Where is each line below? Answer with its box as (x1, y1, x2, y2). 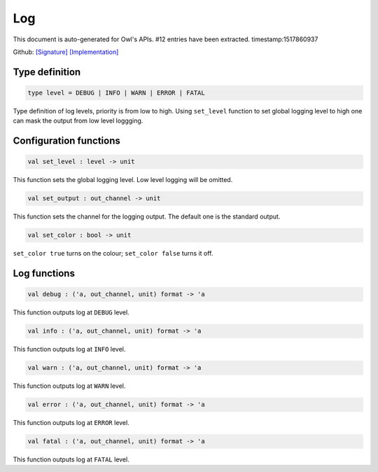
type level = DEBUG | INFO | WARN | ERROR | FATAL (27, 88, 206, 97)
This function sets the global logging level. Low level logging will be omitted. (13, 176, 233, 184)
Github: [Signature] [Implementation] (13, 48, 119, 56)
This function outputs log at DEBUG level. (13, 308, 129, 317)
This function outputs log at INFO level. (13, 345, 126, 354)
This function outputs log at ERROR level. (13, 419, 129, 427)
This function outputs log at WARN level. (13, 382, 126, 390)
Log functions (13, 268, 75, 279)
